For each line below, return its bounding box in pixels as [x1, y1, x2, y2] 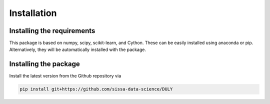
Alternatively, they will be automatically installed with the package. [9, 46, 146, 52]
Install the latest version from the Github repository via [9, 73, 121, 79]
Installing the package [9, 60, 80, 68]
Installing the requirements [9, 26, 95, 35]
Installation [9, 7, 57, 18]
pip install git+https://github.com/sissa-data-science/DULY [19, 86, 173, 92]
